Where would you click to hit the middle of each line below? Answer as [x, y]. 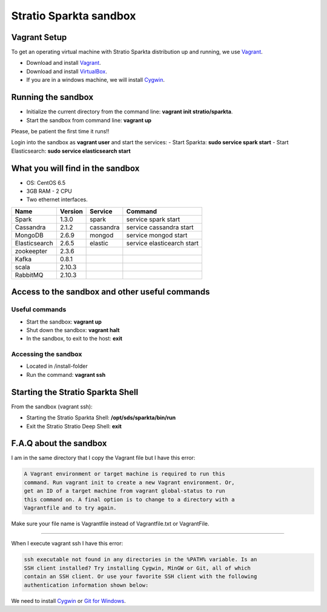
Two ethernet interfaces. [57, 199]
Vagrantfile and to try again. [71, 508]
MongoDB [29, 235]
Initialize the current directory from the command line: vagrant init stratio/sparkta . [130, 111]
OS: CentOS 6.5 [46, 182]
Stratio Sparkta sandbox [74, 16]
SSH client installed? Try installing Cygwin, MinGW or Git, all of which [137, 568]
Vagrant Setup [39, 37]
